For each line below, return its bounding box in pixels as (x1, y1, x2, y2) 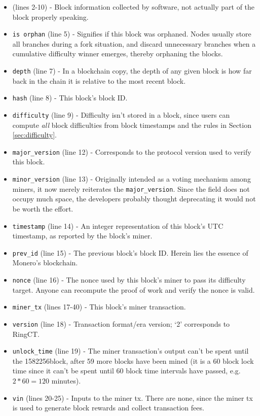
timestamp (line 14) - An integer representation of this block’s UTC (12, 220, 224, 231)
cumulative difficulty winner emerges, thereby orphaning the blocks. (12, 48, 223, 59)
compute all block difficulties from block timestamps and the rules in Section (12, 119, 251, 130)
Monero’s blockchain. (12, 257, 78, 268)
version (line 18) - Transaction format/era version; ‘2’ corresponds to (12, 318, 230, 329)
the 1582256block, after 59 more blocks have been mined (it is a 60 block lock (12, 355, 254, 366)
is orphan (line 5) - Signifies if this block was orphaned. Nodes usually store (12, 28, 251, 39)
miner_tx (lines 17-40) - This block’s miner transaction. (12, 301, 186, 312)
